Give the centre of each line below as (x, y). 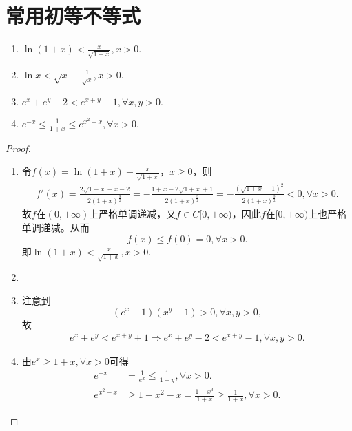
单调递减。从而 (55, 228)
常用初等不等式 (73, 15)
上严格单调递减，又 (133, 214)
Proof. (18, 148)
